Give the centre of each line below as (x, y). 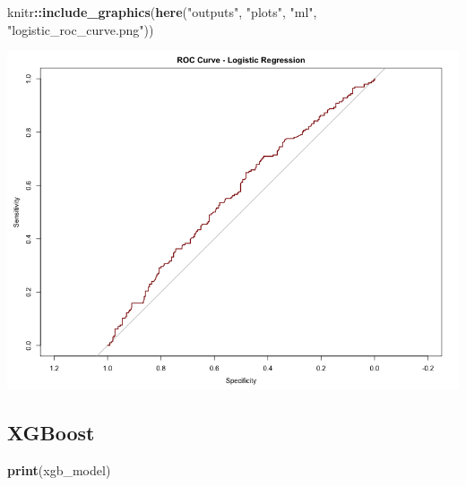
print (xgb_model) (59, 469)
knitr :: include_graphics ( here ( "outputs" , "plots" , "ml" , (162, 12)
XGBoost (51, 433)
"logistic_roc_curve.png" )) (81, 29)
